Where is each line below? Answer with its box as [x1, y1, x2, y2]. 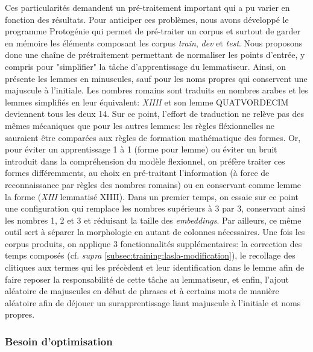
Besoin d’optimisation [5, 333, 113, 348]
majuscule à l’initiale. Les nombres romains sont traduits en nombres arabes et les [5, 84, 308, 96]
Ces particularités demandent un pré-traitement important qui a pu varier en [5, 1, 290, 13]
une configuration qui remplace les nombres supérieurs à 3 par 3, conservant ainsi [5, 202, 306, 215]
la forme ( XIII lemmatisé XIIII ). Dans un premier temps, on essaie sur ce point [5, 190, 299, 203]
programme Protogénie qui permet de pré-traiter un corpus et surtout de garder [5, 25, 301, 37]
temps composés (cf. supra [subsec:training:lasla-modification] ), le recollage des [5, 249, 296, 262]
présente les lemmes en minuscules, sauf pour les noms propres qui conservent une [5, 72, 308, 84]
